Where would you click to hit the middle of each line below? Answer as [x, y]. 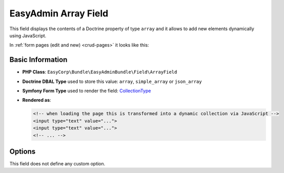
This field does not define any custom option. [57, 164]
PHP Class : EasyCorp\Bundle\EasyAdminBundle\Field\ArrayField [100, 72]
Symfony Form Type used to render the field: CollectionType [87, 91]
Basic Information [38, 60]
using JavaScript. [28, 35]
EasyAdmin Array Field [59, 13]
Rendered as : [37, 100]
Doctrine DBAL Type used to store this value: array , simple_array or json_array [112, 81]
